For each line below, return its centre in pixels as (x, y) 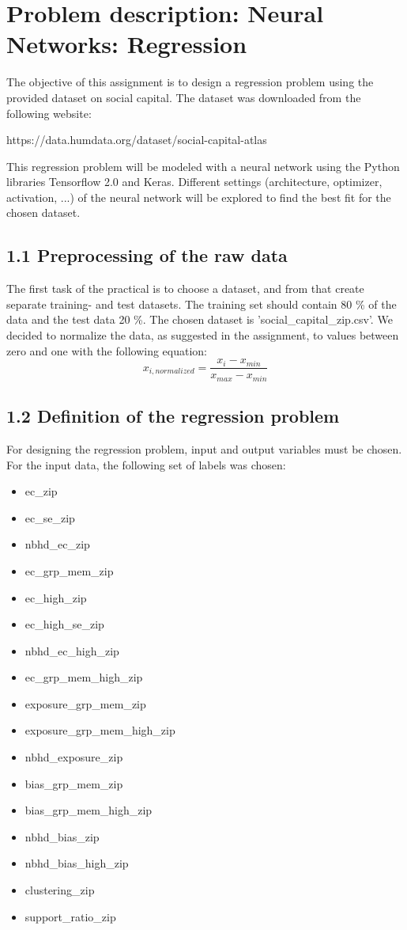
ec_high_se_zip (64, 624)
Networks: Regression (127, 44)
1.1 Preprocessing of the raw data (147, 255)
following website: (49, 113)
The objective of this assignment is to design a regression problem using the (190, 82)
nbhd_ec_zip (57, 544)
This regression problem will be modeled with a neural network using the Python (203, 166)
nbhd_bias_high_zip (77, 863)
